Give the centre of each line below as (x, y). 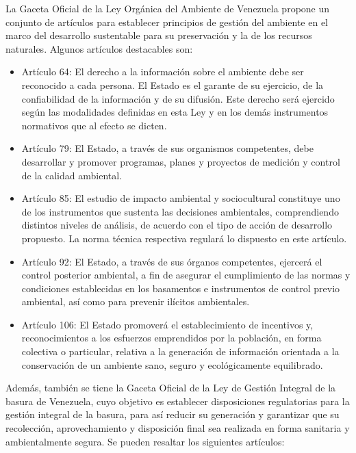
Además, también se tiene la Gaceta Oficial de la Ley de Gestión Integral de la (171, 388)
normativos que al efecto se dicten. (94, 125)
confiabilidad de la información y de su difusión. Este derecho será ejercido (178, 98)
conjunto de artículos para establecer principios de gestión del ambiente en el (167, 22)
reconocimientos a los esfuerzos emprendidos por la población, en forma (171, 338)
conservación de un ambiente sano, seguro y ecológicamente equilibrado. (172, 364)
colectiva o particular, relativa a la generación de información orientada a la (180, 351)
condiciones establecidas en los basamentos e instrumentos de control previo (181, 288)
